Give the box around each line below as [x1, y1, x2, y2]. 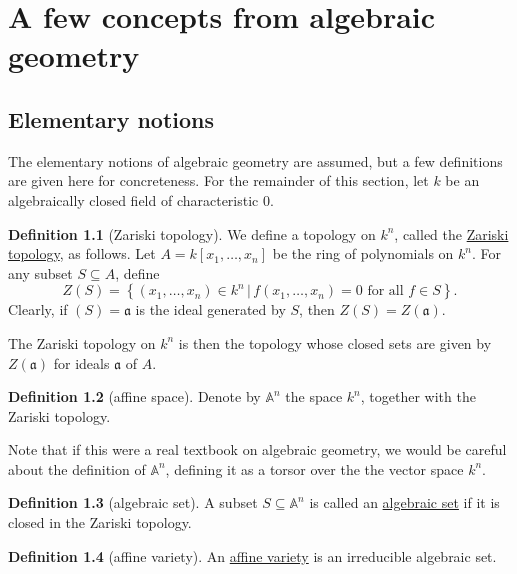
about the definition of [8, 458, 146, 479]
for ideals [53, 352, 110, 373]
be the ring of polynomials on [272, 243, 454, 264]
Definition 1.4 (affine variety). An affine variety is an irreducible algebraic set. [8, 545, 497, 566]
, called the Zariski [394, 223, 509, 244]
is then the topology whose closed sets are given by [178, 332, 492, 353]
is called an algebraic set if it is [309, 492, 500, 513]
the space [285, 386, 343, 407]
